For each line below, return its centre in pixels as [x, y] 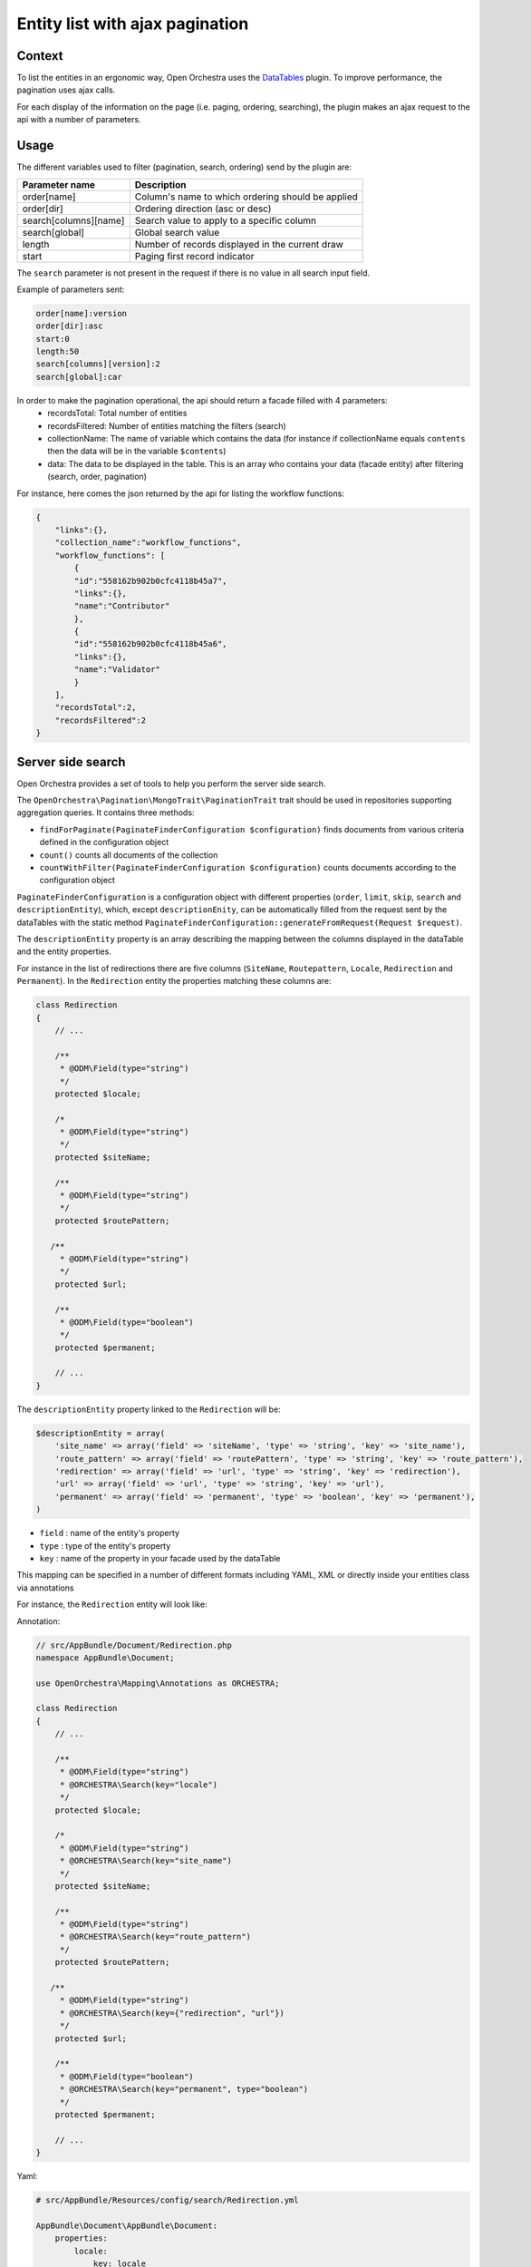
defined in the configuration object [104, 842]
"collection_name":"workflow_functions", [148, 543]
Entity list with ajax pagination [133, 24]
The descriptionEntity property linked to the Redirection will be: [149, 1409]
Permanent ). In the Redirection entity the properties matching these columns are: [174, 981]
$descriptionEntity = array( [101, 1433]
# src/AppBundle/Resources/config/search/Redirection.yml [167, 2200]
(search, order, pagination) [97, 477]
